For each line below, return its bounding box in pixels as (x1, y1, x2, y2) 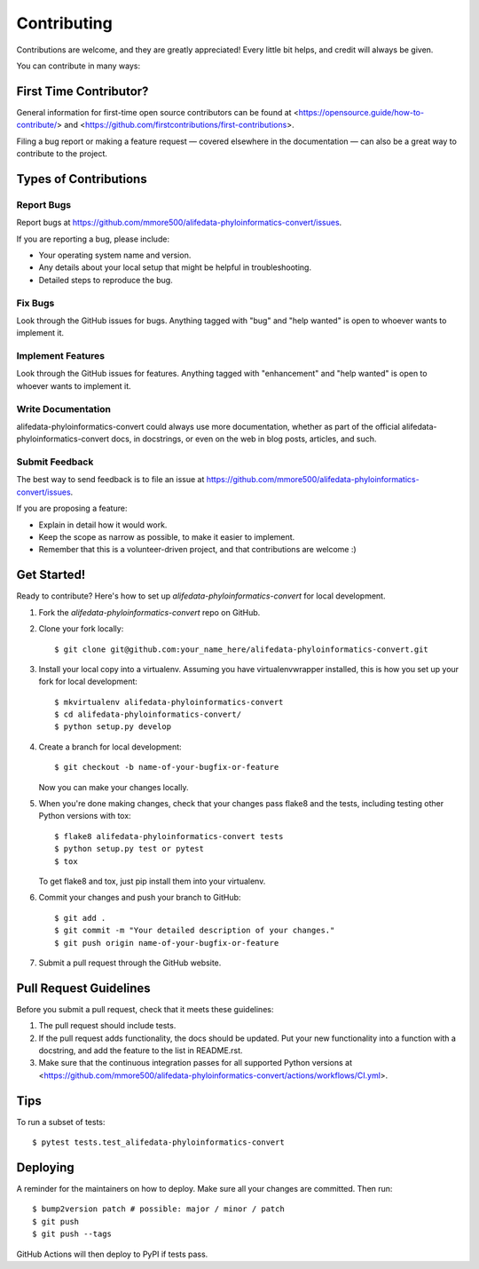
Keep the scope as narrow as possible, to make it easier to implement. (38, 532, 295, 543)
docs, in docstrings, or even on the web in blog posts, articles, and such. (111, 433, 377, 444)
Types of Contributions (16, 171, 147, 186)
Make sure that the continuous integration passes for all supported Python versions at (38, 1058, 353, 1068)
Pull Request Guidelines (16, 980, 151, 995)
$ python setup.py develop (54, 722, 172, 732)
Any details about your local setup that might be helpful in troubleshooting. (38, 262, 312, 273)
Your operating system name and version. (38, 250, 192, 260)
